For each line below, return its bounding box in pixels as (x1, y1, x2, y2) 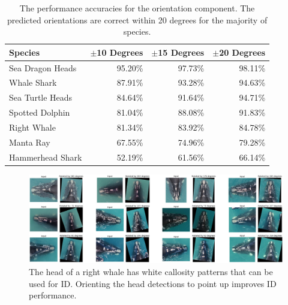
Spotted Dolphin (9, 106, 70, 119)
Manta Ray (9, 135, 50, 148)
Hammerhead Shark (9, 150, 82, 163)
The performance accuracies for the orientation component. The (19, 2, 255, 14)
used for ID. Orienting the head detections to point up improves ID (29, 277, 277, 289)
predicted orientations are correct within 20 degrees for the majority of (7, 13, 268, 26)
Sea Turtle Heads (9, 91, 73, 104)
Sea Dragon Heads (9, 61, 77, 74)
